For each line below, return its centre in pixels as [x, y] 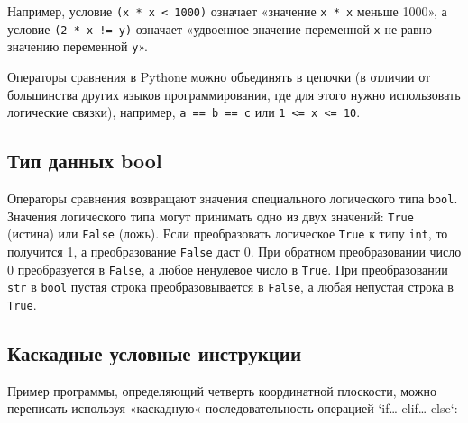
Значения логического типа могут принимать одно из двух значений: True [211, 216]
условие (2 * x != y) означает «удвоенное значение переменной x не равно [220, 28]
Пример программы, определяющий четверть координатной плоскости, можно [222, 390]
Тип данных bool [85, 161]
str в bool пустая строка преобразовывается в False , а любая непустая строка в [230, 287]
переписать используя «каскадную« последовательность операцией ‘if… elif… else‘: [233, 408]
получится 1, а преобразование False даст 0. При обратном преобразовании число [234, 251]
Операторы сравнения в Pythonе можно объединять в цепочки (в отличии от [219, 76]
